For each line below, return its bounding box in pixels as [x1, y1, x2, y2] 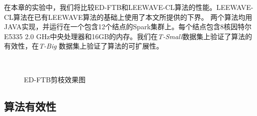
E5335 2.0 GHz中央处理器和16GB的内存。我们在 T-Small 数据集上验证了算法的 [4, 31, 253, 41]
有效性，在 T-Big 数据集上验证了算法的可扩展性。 [4, 41, 164, 51]
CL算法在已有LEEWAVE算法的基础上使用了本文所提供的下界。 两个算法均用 [4, 11, 253, 22]
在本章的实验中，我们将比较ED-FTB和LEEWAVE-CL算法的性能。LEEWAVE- [4, 2, 254, 12]
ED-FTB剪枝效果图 [24, 74, 86, 84]
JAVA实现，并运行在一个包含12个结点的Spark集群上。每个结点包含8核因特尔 [4, 21, 252, 32]
